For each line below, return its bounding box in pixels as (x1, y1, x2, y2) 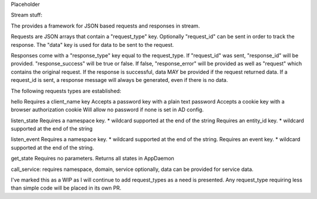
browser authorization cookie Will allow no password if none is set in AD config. (11, 106, 204, 114)
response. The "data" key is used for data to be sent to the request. (11, 41, 174, 48)
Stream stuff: (11, 12, 43, 19)
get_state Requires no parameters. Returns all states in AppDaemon (11, 155, 174, 162)
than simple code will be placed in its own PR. (11, 184, 122, 191)
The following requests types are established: (11, 87, 122, 94)
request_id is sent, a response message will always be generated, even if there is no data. (11, 77, 228, 84)
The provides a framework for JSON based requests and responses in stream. (11, 22, 200, 29)
